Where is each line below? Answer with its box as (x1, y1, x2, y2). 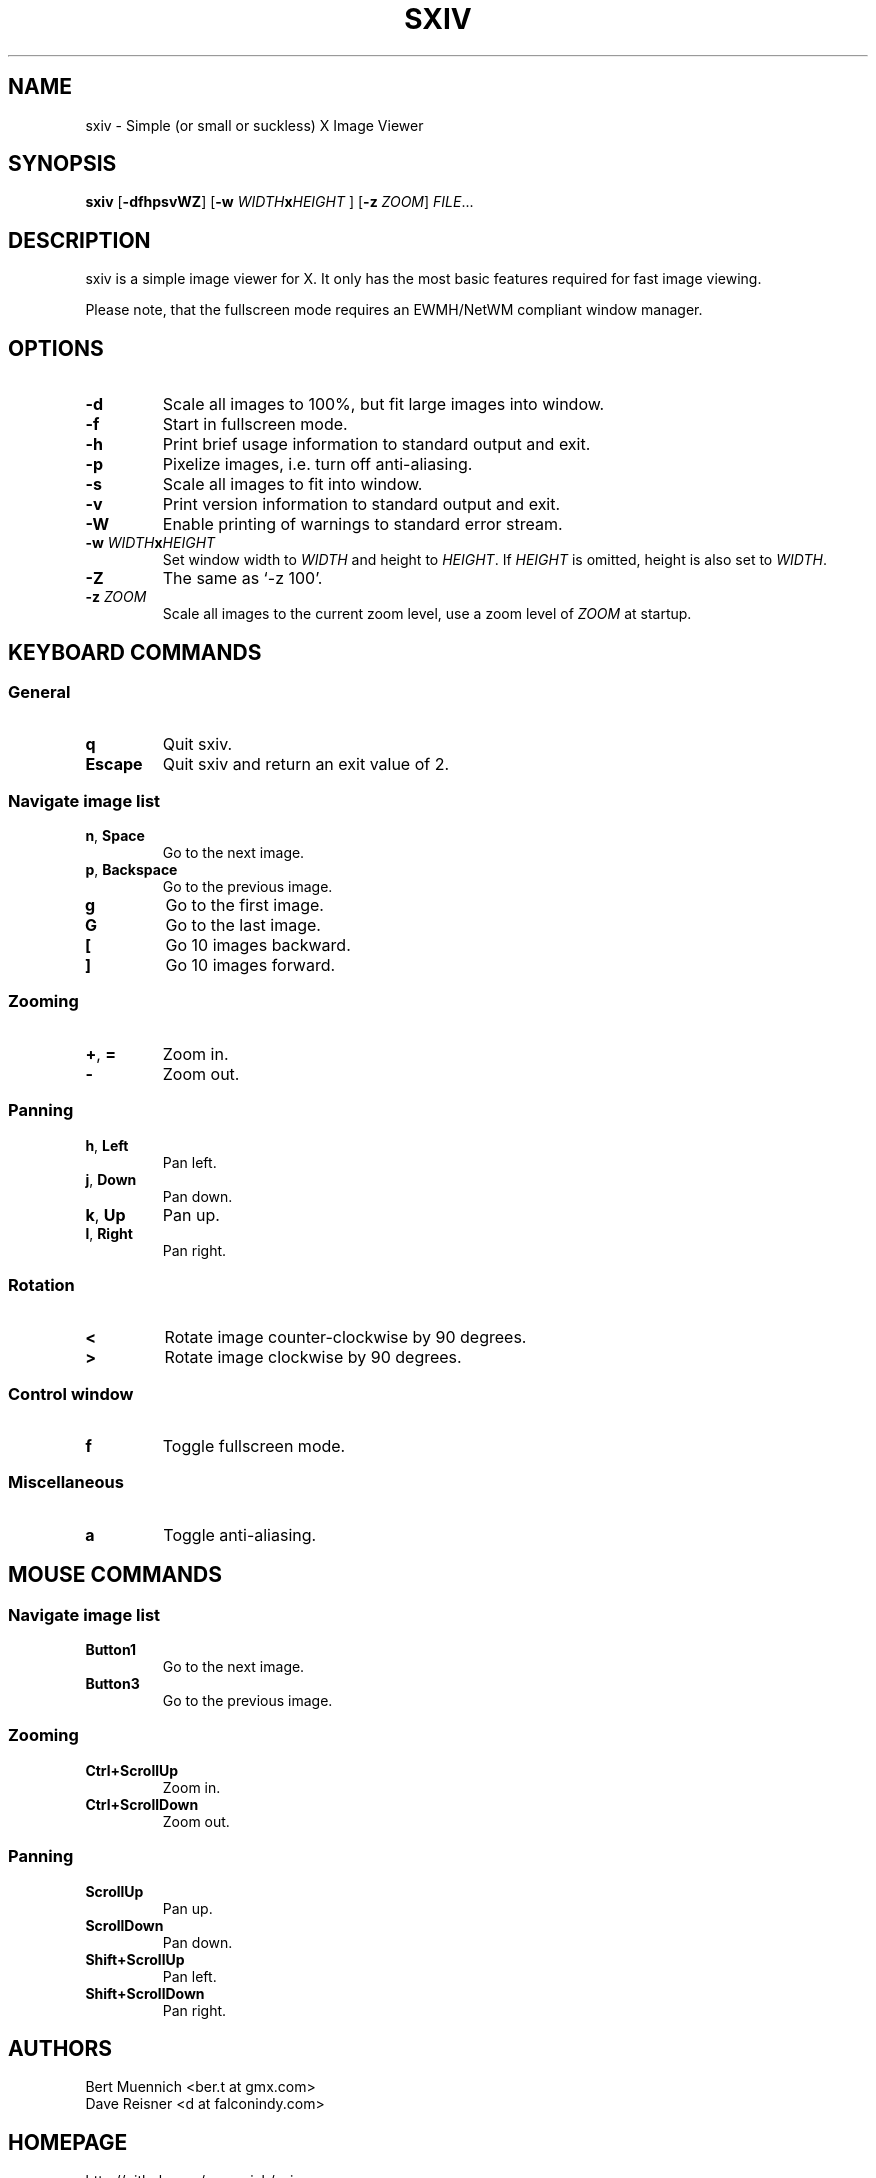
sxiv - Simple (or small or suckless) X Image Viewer (85, 116, 424, 134)
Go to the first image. (165, 895, 324, 916)
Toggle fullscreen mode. (162, 1436, 346, 1457)
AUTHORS (8, 2035, 113, 2061)
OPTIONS (8, 335, 104, 361)
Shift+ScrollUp (85, 1950, 185, 1968)
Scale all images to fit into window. (162, 474, 423, 495)
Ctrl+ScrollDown (85, 1795, 199, 1813)
